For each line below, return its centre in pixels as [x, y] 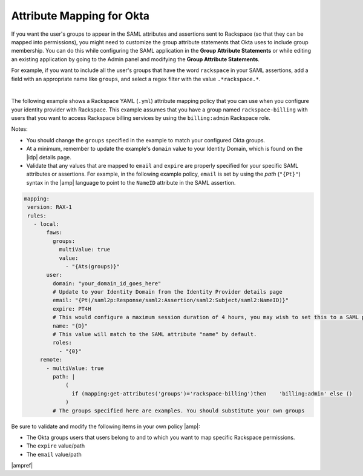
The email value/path [54, 454]
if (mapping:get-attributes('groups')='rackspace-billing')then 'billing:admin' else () [212, 393]
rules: [37, 216]
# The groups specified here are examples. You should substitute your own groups [178, 411]
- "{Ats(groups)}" [93, 266]
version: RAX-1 [50, 207]
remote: [51, 360]
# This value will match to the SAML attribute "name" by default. [155, 334]
